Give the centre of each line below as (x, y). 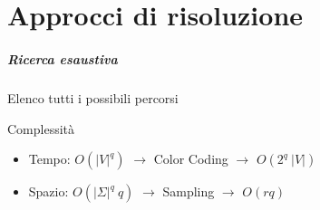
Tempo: (49, 159)
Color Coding (191, 159)
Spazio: (48, 191)
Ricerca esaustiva (63, 58)
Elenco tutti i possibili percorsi (93, 97)
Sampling (189, 191)
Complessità (41, 128)
